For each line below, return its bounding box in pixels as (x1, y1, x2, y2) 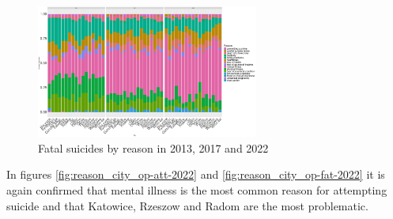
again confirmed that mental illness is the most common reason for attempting (6, 182, 387, 198)
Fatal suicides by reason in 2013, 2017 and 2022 (38, 139, 269, 156)
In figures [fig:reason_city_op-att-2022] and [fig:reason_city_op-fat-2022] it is (6, 166, 385, 183)
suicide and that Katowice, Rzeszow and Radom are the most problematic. (6, 197, 368, 213)
